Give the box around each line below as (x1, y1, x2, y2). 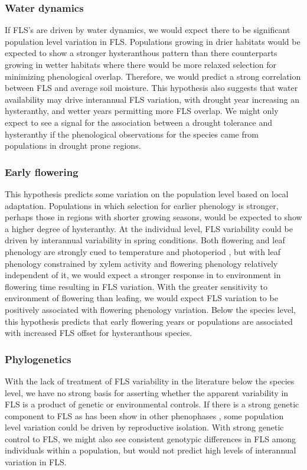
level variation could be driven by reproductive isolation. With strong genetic (5, 421, 284, 433)
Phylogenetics (5, 351, 71, 366)
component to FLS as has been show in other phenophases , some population (5, 409, 284, 422)
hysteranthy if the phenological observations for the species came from (5, 128, 259, 140)
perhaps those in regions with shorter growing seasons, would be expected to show (5, 211, 302, 223)
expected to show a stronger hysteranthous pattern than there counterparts (5, 47, 277, 59)
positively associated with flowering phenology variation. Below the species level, (5, 303, 296, 315)
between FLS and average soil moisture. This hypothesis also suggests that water (5, 81, 298, 94)
